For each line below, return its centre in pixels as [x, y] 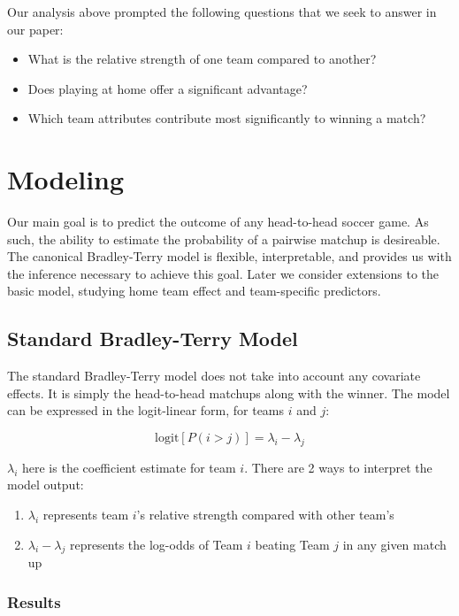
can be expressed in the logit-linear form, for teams [146, 410]
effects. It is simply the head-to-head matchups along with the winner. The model [229, 393]
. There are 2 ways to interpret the [338, 467]
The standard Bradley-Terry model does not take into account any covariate [214, 376]
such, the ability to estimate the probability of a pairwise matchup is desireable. [224, 239]
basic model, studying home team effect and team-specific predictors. [194, 291]
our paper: [35, 29]
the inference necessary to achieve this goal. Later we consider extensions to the [223, 273]
